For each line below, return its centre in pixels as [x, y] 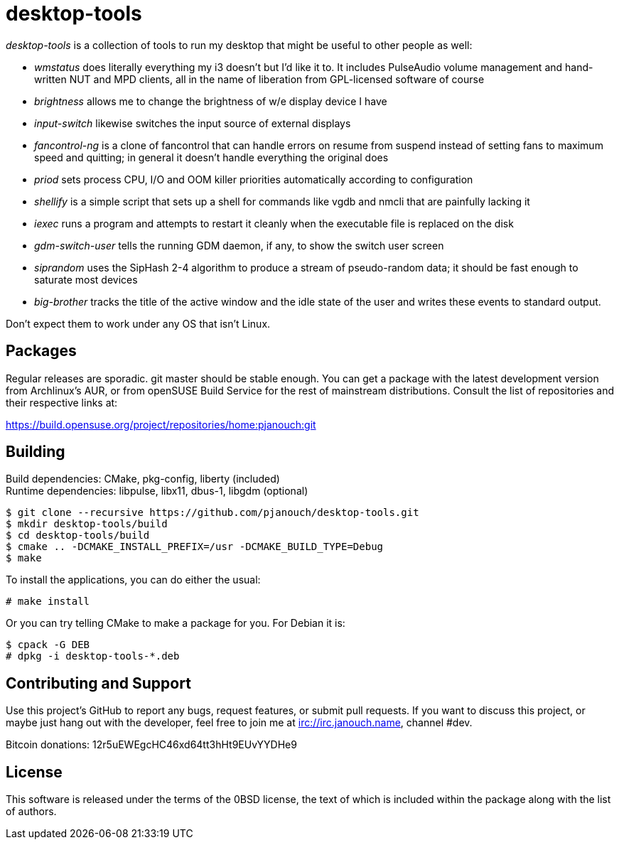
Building [36, 452]
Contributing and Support [98, 683]
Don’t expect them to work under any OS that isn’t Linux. [138, 323]
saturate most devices [86, 279]
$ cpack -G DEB [48, 645]
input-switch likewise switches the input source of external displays [193, 123]
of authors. [31, 812]
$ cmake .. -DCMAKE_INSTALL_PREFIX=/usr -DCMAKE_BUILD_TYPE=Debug [195, 547]
